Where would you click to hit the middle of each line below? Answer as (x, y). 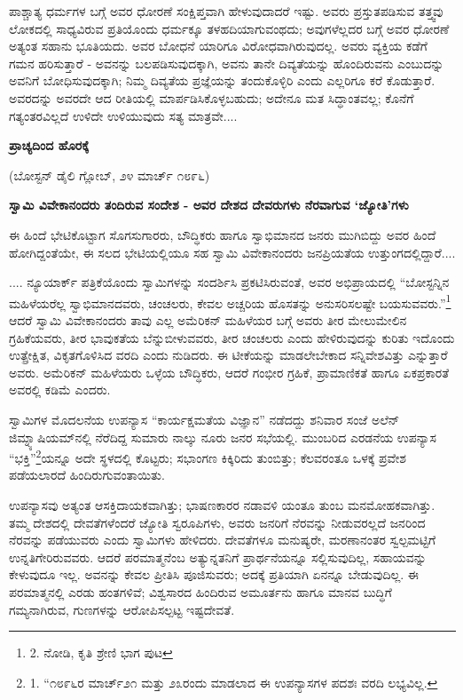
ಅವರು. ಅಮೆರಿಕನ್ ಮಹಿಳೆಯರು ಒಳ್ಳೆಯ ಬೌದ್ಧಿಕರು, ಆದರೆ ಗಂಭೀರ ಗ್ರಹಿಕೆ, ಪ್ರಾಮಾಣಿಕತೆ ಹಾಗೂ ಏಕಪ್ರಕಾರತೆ (229, 372)
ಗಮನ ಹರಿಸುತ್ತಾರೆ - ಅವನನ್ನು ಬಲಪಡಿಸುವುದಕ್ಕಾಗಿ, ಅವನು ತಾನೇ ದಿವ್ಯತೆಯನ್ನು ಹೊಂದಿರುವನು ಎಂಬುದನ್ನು (227, 63)
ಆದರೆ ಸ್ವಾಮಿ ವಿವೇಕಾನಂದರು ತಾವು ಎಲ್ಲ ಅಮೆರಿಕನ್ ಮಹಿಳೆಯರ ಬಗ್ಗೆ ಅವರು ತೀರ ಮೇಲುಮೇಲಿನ (208, 319)
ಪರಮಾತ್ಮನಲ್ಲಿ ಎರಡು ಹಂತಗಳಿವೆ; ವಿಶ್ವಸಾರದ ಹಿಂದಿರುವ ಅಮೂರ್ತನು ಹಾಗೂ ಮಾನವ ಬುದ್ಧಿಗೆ (200, 591)
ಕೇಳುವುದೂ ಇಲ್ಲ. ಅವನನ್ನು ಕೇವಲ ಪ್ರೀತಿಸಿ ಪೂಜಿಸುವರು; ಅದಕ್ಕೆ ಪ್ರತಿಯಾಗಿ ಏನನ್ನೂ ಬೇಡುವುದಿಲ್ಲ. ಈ (214, 574)
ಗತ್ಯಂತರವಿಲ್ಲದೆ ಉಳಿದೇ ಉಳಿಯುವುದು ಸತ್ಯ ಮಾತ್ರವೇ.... (123, 115)
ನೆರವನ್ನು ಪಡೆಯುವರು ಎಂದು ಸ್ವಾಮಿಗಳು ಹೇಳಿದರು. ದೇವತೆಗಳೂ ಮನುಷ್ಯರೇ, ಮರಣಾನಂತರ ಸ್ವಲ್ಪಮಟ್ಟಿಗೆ (223, 540)
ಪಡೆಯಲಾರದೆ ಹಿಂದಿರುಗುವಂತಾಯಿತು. (87, 475)
